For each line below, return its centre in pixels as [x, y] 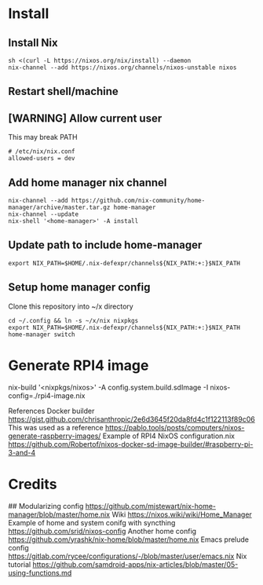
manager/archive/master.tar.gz [59, 208]
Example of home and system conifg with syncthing [92, 522]
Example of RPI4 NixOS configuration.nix [169, 436]
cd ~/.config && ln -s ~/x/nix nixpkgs [73, 320]
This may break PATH [43, 137]
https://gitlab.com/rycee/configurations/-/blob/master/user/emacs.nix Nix [128, 556]
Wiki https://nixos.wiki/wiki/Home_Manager [182, 514]
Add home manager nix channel [88, 183]
